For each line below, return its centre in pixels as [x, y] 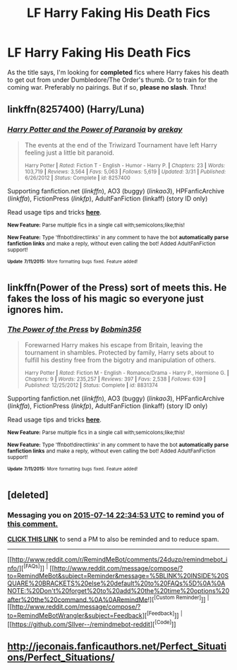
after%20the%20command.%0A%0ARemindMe [78, 599]
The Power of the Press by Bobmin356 [74, 330]
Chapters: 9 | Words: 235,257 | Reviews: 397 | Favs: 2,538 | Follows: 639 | [115, 379]
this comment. [33, 524]
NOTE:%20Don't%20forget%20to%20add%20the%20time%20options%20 [119, 590]
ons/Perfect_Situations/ [61, 658]
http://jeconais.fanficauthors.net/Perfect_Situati [117, 646]
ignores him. [36, 310]
